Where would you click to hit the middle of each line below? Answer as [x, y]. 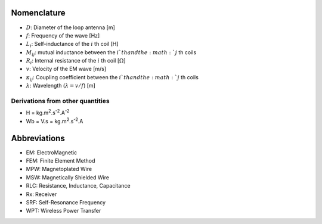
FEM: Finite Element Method [61, 161]
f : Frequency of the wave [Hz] [63, 35]
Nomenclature [38, 13]
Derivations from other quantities [60, 101]
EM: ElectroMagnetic [52, 153]
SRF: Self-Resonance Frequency [66, 203]
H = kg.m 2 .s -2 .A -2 [48, 112]
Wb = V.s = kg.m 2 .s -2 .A [55, 121]
